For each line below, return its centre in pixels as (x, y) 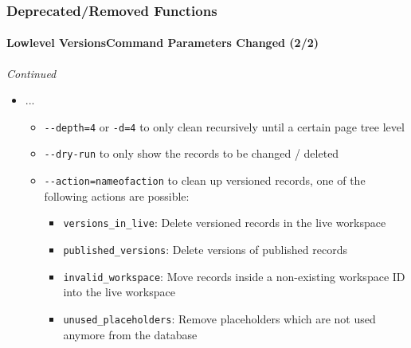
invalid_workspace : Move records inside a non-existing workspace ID (234, 276)
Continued (31, 73)
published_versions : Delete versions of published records (205, 250)
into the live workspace (119, 292)
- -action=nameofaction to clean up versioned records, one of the (205, 180)
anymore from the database (130, 334)
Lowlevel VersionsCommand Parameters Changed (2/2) (162, 43)
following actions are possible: (117, 196)
